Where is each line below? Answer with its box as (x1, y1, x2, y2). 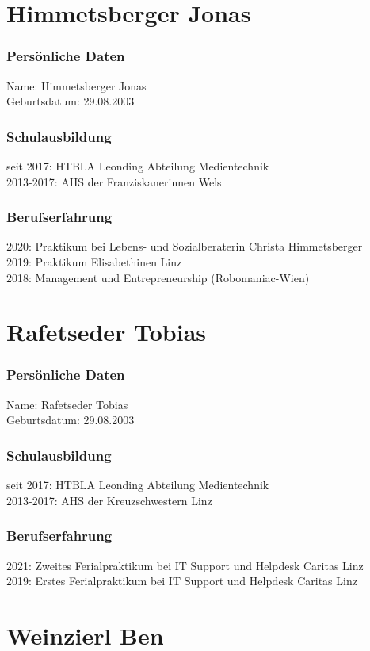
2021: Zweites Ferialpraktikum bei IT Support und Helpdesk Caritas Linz (6, 557, 364, 573)
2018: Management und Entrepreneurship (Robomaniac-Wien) (6, 269, 310, 285)
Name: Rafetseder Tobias (6, 396, 128, 412)
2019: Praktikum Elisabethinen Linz (6, 254, 182, 270)
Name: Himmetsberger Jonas (6, 77, 147, 94)
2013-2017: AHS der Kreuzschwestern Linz (6, 492, 212, 508)
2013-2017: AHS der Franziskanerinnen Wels (6, 173, 222, 190)
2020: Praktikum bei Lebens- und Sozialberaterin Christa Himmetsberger (6, 238, 363, 255)
